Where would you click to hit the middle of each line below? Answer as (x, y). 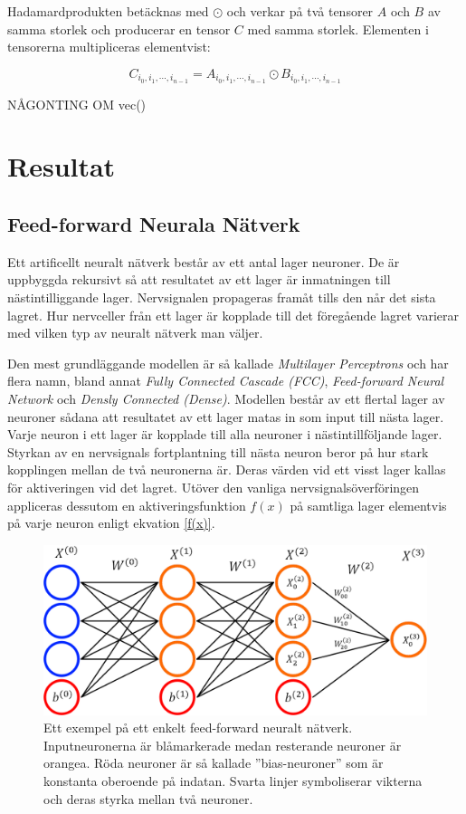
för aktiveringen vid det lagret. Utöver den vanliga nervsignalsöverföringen (214, 487)
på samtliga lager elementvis (368, 505)
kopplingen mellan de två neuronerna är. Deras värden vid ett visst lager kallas (227, 469)
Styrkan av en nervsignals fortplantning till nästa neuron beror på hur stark (218, 451)
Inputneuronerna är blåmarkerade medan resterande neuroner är (223, 745)
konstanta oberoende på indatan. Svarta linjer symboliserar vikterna (233, 781)
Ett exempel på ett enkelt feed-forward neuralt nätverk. (198, 728)
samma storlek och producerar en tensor (119, 29)
